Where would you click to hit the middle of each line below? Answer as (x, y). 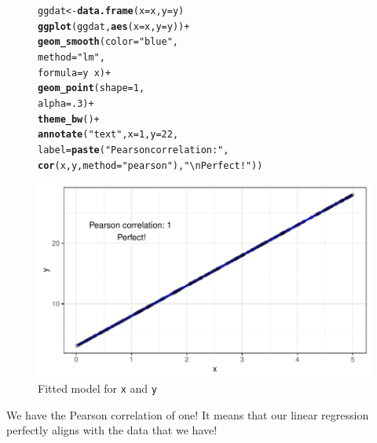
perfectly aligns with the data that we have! (112, 430)
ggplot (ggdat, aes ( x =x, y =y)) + (114, 26)
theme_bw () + (69, 119)
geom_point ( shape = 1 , (92, 88)
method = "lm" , (71, 57)
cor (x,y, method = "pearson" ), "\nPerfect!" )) (150, 165)
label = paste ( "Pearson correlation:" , (134, 150)
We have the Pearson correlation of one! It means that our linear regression (188, 414)
